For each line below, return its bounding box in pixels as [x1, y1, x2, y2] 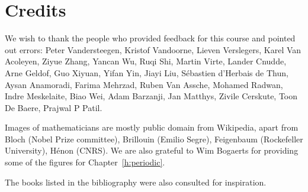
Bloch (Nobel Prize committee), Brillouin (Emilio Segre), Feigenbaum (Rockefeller [5, 132, 303, 145]
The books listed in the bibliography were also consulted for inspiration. [5, 175, 267, 188]
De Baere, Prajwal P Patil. [5, 101, 102, 113]
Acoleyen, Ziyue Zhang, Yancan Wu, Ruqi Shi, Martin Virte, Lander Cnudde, [5, 55, 287, 67]
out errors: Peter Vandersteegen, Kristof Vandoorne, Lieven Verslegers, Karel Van [5, 43, 301, 56]
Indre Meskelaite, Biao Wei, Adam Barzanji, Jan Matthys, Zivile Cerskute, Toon [5, 90, 298, 102]
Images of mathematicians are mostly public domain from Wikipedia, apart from [5, 121, 299, 134]
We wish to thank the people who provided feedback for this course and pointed [5, 32, 296, 44]
